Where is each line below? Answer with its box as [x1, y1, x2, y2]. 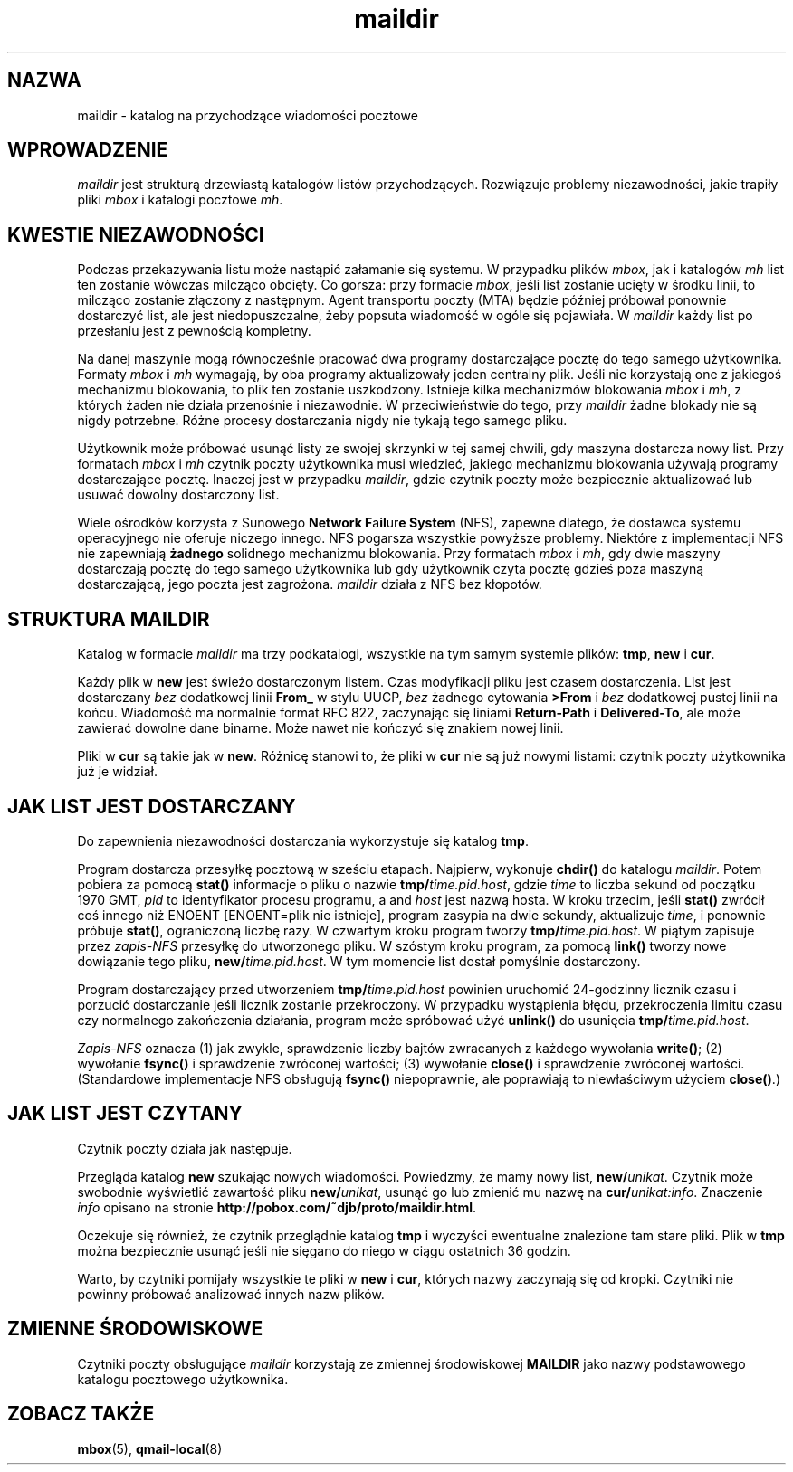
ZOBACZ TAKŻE [7, 1402, 155, 1426]
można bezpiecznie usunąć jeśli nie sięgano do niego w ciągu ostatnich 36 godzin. [77, 1242, 571, 1258]
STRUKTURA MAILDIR [7, 607, 210, 631]
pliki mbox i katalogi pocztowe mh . [77, 192, 283, 208]
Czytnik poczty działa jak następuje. [77, 1140, 292, 1156]
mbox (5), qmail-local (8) [77, 1440, 223, 1457]
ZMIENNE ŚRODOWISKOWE [7, 1317, 263, 1341]
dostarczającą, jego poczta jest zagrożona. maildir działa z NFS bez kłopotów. [77, 576, 542, 593]
